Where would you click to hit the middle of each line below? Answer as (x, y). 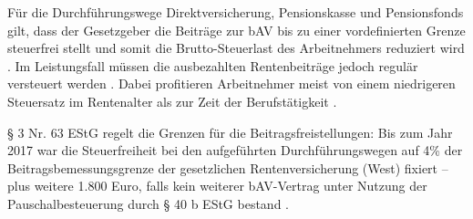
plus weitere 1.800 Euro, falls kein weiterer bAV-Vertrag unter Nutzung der (217, 186)
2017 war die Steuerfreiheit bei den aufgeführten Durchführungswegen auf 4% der (235, 150)
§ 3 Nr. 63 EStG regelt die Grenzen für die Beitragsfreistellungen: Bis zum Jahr (230, 132)
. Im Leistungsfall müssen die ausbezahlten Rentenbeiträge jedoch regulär (213, 65)
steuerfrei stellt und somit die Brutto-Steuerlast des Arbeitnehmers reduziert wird (236, 48)
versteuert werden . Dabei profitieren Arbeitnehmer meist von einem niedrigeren (231, 83)
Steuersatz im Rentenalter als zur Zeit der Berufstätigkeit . (172, 101)
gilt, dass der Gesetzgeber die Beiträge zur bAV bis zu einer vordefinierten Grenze (236, 30)
